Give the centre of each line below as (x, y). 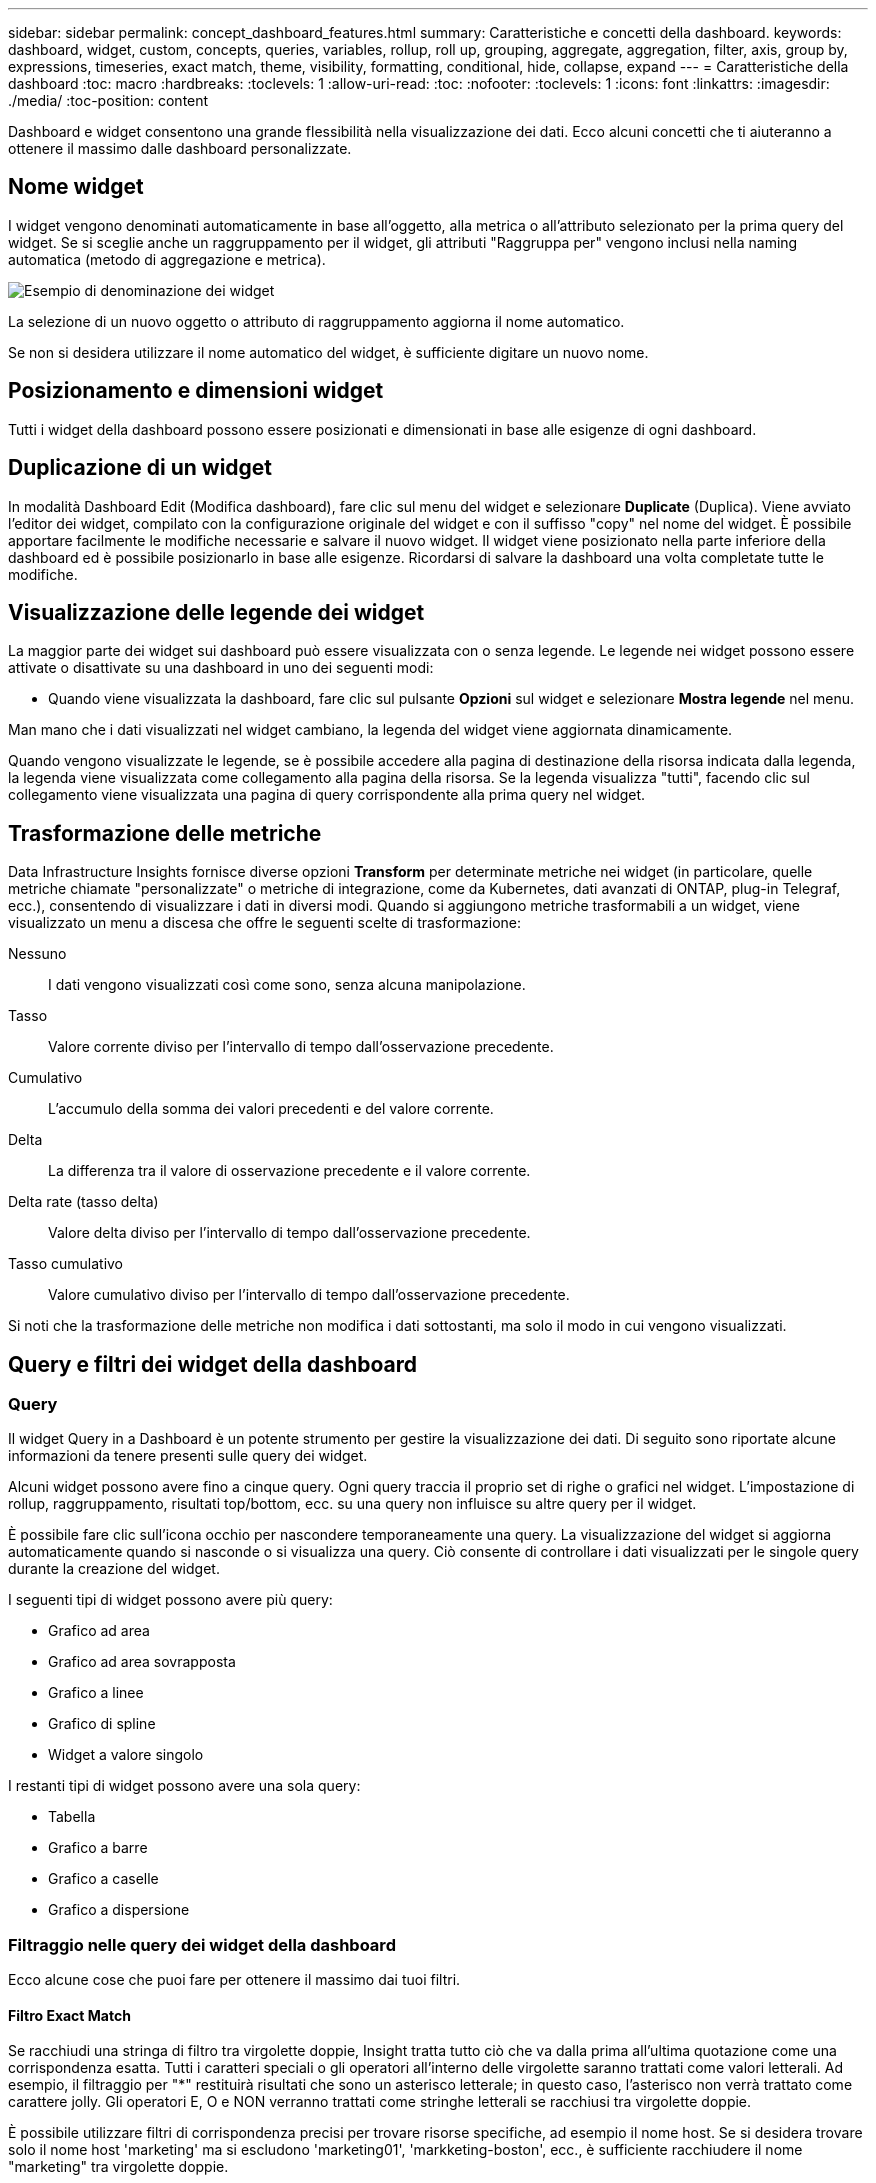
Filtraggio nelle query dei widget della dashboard (202, 1944)
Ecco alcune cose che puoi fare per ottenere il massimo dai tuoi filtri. (234, 1980)
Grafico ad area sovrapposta (142, 1662)
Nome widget (76, 187)
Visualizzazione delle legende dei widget (216, 612)
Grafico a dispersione (119, 1910)
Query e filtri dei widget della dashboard (213, 1364)
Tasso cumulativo (66, 1264)
